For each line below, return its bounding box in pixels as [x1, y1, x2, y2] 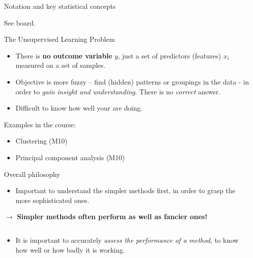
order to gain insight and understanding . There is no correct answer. [15, 86, 221, 96]
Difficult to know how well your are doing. [15, 103, 142, 113]
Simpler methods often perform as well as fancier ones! [17, 211, 208, 222]
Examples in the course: [4, 119, 76, 129]
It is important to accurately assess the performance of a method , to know [15, 234, 239, 245]
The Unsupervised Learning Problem [4, 34, 115, 44]
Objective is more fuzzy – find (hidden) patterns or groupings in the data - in [15, 76, 249, 86]
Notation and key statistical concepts [4, 1, 116, 11]
